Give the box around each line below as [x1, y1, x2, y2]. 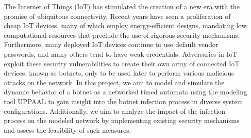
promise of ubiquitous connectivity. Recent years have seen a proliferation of [4, 11, 231, 21]
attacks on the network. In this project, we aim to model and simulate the [4, 77, 225, 87]
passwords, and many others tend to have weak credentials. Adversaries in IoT [4, 48, 237, 59]
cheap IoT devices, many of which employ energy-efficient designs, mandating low [4, 20, 247, 31]
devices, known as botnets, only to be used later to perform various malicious [4, 68, 234, 78]
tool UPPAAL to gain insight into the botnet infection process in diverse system [4, 96, 243, 106]
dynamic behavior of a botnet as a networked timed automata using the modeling [4, 87, 247, 97]
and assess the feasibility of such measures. [4, 124, 131, 135]
